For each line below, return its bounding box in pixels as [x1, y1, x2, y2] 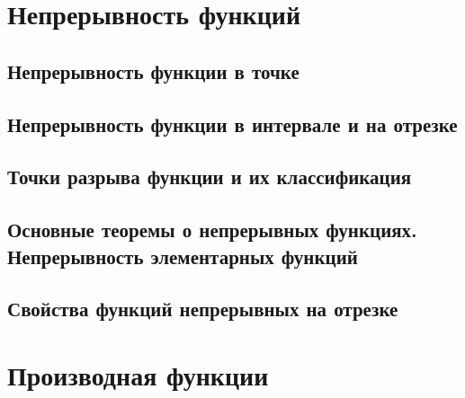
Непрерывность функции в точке [7, 57, 300, 84]
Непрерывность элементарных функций [7, 242, 358, 270]
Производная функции [7, 356, 269, 393]
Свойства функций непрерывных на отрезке [7, 295, 398, 323]
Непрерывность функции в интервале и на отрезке [7, 110, 458, 137]
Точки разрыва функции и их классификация [7, 163, 412, 190]
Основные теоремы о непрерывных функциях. [7, 216, 417, 243]
